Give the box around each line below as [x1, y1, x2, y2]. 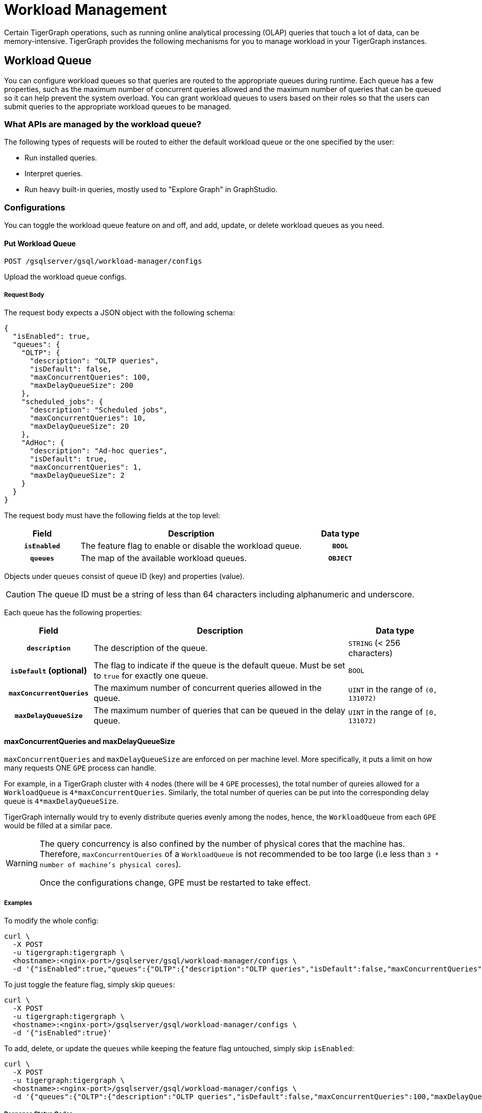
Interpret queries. [25, 169, 83, 178]
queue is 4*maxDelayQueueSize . [4, 797, 119, 806]
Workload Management [4, 1, 167, 18]
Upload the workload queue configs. [4, 272, 127, 282]
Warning [6, 858, 38, 869]
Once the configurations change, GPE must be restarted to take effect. [39, 877, 311, 888]
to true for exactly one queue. [93, 670, 208, 681]
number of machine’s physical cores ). [39, 859, 181, 870]
